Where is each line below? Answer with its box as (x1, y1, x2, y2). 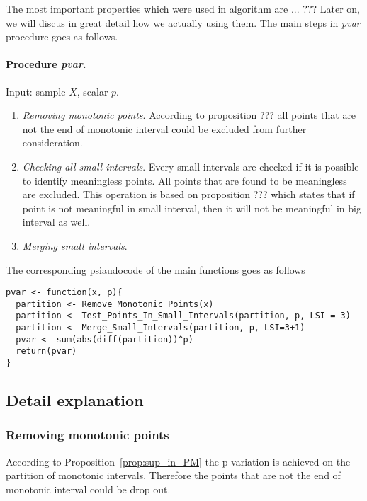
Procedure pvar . (6, 57, 86, 71)
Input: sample (6, 83, 66, 98)
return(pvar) (16, 346, 77, 357)
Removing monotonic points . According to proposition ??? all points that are (22, 108, 356, 122)
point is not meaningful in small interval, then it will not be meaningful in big (22, 200, 361, 215)
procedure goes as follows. (6, 29, 118, 44)
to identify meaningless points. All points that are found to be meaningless (22, 173, 347, 188)
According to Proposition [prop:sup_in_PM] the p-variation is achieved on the (6, 454, 351, 468)
